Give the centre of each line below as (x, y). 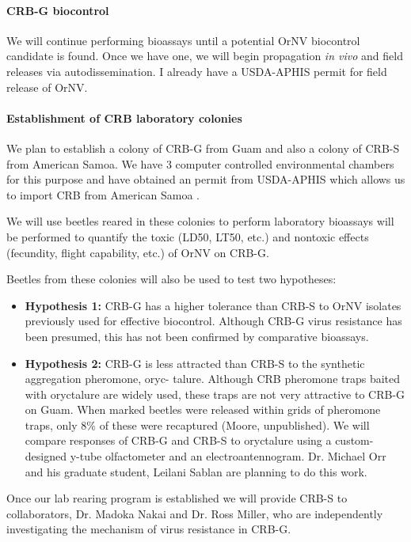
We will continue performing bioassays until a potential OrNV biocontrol (183, 40)
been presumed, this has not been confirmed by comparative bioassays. (197, 336)
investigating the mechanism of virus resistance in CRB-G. (149, 529)
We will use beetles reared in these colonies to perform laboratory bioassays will (200, 221)
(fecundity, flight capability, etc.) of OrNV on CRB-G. (138, 252)
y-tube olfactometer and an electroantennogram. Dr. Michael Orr (228, 456)
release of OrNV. (47, 87)
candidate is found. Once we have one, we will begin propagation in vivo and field (205, 56)
